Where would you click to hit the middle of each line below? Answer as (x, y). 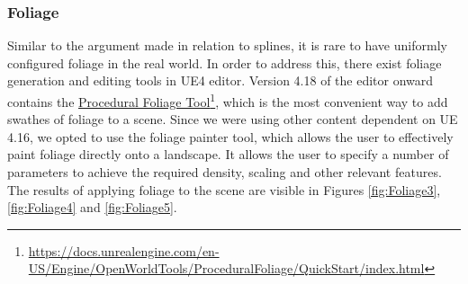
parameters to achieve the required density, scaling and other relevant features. (225, 172)
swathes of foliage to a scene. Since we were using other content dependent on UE (233, 119)
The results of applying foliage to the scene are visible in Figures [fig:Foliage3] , (224, 189)
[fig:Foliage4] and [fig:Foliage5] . (92, 207)
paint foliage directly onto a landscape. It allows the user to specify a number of (228, 154)
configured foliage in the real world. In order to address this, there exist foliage (225, 62)
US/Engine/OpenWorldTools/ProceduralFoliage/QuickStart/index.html (226, 268)
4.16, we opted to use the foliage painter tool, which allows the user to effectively (230, 136)
